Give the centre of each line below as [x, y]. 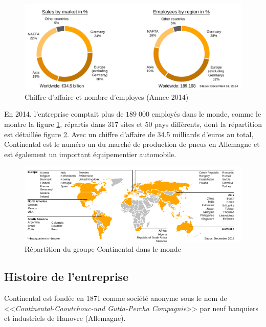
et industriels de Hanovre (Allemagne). [65, 318]
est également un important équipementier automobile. [90, 154]
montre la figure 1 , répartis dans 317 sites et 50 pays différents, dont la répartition [133, 124]
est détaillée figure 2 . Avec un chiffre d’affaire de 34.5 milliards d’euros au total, [129, 134]
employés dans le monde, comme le [206, 114]
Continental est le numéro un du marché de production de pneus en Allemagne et [132, 144]
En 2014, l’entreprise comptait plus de [64, 114]
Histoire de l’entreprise [66, 277]
